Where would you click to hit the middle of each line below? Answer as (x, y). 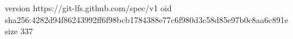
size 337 (19, 31)
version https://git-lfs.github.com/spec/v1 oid (88, 8)
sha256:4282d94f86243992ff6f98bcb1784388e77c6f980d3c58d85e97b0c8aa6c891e (147, 19)
